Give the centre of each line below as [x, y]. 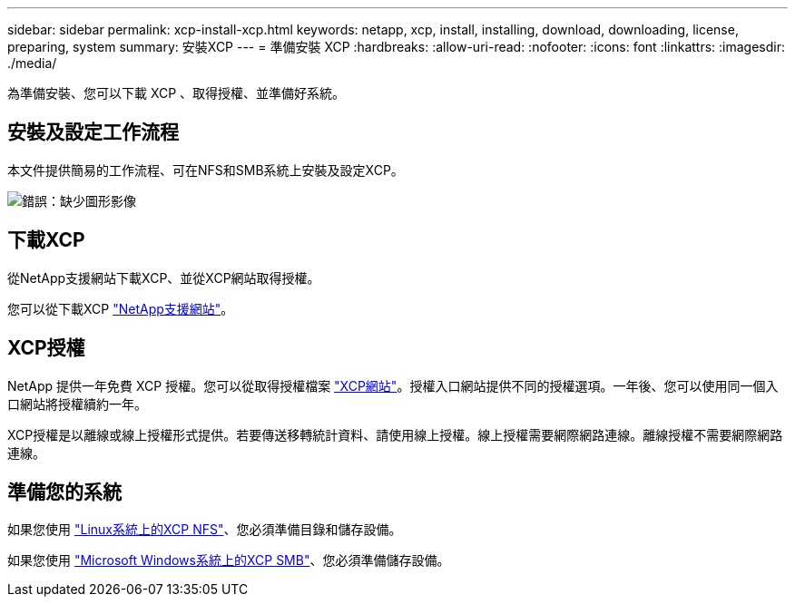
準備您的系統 [64, 492]
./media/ [32, 63]
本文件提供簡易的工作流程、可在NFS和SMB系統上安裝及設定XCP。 [206, 170]
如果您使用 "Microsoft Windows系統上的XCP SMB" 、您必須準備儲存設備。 [229, 560]
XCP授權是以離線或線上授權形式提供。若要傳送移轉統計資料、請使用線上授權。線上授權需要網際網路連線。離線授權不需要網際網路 [395, 434]
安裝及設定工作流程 [93, 132]
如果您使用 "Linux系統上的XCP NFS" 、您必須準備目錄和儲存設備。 [205, 530]
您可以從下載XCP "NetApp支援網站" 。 [121, 308]
